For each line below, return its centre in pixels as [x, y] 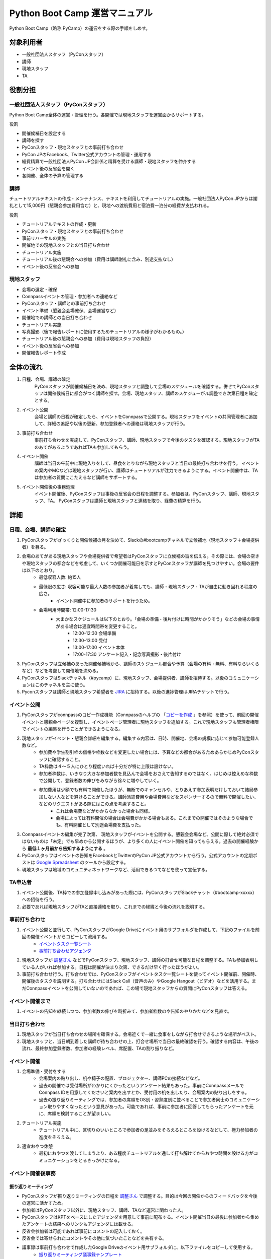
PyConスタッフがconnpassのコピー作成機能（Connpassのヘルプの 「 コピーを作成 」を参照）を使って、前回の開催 [140, 715]
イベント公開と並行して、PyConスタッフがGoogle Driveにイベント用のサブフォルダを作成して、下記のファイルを [139, 930]
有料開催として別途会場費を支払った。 [104, 825]
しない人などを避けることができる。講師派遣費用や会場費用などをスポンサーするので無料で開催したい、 [151, 797]
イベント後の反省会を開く [48, 168]
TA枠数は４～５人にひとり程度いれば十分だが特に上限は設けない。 [108, 766]
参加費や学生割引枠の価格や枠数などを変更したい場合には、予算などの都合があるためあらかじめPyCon [145, 752]
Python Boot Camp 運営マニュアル [81, 13]
